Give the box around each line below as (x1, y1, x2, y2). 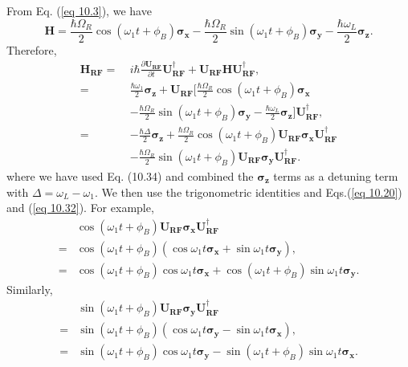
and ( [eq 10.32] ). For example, (6, 199, 154, 216)
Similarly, (6, 280, 53, 297)
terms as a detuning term (273, 167, 398, 184)
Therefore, (6, 41, 57, 58)
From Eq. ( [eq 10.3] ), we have (6, 2, 152, 18)
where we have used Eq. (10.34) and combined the (6, 167, 254, 184)
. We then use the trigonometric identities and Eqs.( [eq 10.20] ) (94, 183, 402, 200)
